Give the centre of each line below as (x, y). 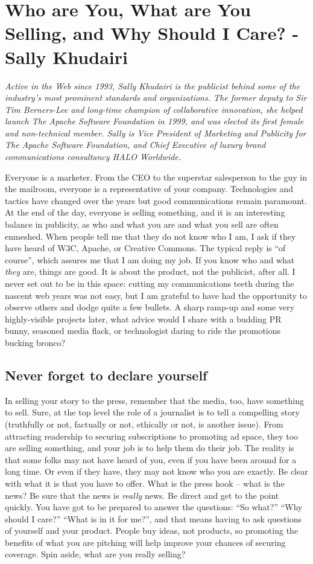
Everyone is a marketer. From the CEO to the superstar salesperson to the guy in (156, 177)
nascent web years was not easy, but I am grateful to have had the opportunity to (156, 295)
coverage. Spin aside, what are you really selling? (95, 554)
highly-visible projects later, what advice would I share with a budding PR (143, 319)
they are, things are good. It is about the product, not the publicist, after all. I (150, 271)
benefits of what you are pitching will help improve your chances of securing (145, 542)
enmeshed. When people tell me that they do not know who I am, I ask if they (150, 236)
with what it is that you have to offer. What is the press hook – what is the (145, 483)
